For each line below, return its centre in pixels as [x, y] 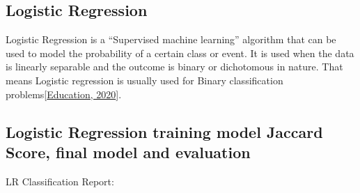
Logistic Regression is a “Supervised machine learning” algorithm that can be [171, 39]
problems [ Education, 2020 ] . [64, 94]
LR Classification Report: [60, 181]
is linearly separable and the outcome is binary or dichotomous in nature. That [174, 67]
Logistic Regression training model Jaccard [164, 131]
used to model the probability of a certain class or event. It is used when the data [180, 53]
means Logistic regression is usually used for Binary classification [144, 80]
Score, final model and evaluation [128, 152]
